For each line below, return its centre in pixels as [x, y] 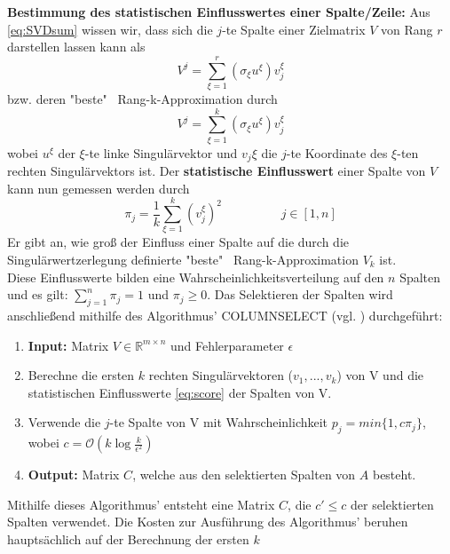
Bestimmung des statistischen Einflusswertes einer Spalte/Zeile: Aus [219, 12]
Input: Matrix [68, 345]
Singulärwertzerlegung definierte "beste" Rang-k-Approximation [183, 259]
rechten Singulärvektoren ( [221, 375]
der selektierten [392, 504]
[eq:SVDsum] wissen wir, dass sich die [110, 29]
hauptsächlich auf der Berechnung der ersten [128, 538]
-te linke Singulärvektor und [161, 152]
